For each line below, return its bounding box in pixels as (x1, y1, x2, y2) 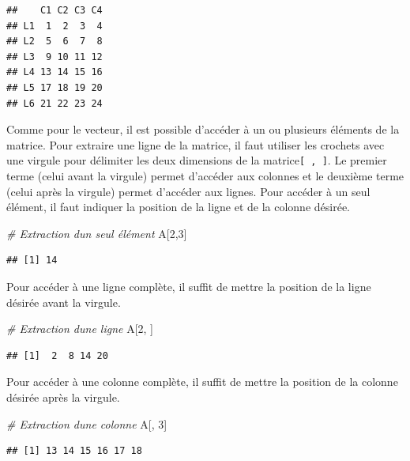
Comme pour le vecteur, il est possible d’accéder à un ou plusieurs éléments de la (6, 121, 400, 138)
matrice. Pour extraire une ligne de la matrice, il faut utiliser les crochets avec (6, 136, 385, 153)
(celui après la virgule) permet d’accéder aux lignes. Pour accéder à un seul (6, 183, 371, 199)
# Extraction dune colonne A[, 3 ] (6, 415, 167, 432)
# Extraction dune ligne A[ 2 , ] (6, 320, 154, 337)
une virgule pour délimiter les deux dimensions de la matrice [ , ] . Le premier (6, 152, 387, 168)
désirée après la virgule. (6, 388, 120, 405)
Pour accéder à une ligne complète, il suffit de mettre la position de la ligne (6, 278, 371, 294)
